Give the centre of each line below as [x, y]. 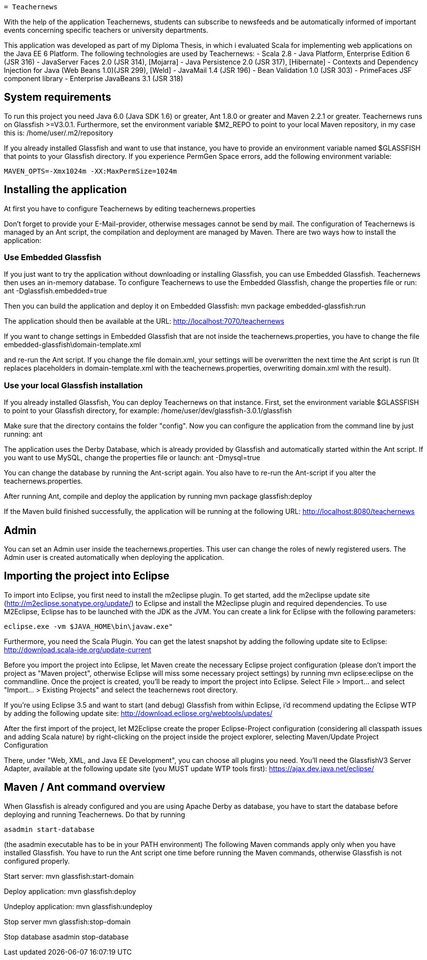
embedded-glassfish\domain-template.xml [73, 345]
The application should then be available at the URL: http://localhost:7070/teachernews [144, 321]
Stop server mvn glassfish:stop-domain [67, 921]
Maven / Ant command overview [85, 787]
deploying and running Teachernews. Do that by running [95, 814]
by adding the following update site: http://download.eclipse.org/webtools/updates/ [138, 713]
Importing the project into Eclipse [87, 576]
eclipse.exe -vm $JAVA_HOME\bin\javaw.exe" [88, 626]
